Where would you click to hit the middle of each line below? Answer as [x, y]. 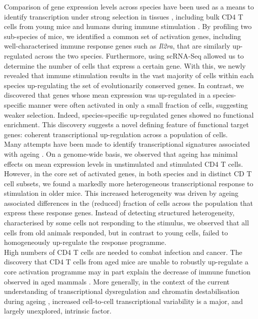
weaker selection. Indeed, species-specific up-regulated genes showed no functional [129, 114]
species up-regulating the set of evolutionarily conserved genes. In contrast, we [124, 85]
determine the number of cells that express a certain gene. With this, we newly [125, 65]
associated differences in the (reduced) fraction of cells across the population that [128, 203]
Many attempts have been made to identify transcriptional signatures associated [127, 144]
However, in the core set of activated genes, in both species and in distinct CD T [128, 174]
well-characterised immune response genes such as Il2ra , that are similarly [117, 46]
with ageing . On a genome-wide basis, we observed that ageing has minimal [121, 153]
